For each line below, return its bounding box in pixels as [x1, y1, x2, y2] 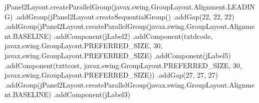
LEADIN [227, 1, 255, 11]
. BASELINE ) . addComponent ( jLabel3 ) [10, 89, 130, 100]
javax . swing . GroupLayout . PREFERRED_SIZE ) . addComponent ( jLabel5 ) [4, 50, 231, 60]
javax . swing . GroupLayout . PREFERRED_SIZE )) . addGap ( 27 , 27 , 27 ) [4, 70, 218, 80]
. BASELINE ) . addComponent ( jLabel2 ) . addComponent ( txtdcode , [10, 30, 213, 41]
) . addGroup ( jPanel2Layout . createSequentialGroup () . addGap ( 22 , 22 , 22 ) [10, 11, 235, 21]
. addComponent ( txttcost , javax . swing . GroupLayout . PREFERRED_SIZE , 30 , [4, 60, 242, 70]
